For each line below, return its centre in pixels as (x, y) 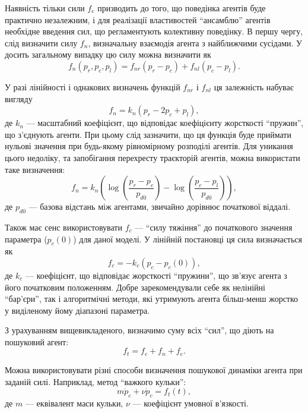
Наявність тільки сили (45, 8)
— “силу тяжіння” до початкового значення (214, 227)
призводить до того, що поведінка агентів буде (182, 8)
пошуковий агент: (37, 341)
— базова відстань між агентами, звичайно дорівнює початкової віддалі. (160, 206)
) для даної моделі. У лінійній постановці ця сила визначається (188, 239)
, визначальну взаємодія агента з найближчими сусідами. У (195, 42)
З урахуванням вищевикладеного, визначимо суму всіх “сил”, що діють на (139, 330)
